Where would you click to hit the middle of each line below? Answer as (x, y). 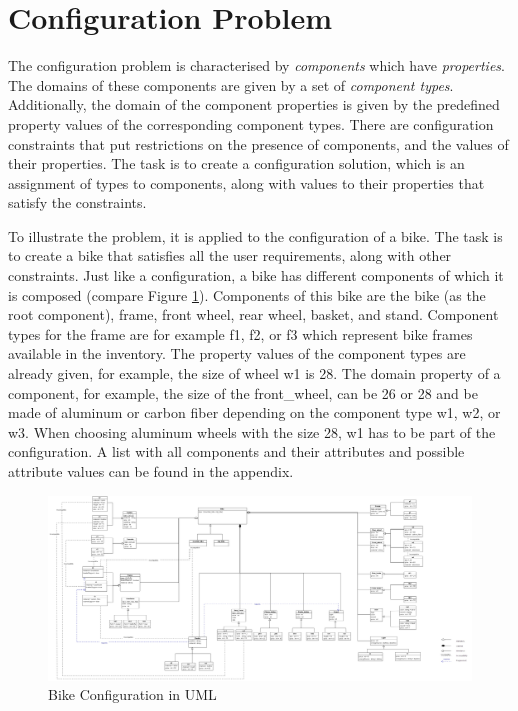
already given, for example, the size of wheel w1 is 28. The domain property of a (254, 373)
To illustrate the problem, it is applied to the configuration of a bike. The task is (255, 235)
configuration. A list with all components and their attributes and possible (236, 451)
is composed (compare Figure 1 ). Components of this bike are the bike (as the (247, 294)
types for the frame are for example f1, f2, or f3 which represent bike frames (240, 333)
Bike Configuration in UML (132, 694)
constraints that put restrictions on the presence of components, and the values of (258, 143)
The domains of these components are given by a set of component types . (231, 84)
